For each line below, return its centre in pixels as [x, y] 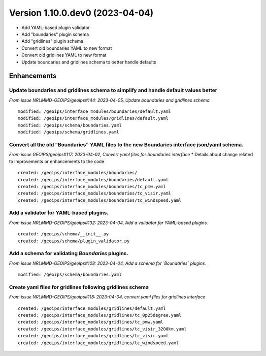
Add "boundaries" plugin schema [55, 34]
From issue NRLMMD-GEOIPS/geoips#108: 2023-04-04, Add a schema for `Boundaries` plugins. [108, 263]
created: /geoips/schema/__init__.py [64, 234]
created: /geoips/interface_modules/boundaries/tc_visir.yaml [95, 194]
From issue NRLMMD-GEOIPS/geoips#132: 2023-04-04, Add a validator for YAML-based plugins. [109, 223]
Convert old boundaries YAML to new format [67, 48]
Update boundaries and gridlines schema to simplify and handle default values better [113, 90]
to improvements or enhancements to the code [57, 161]
